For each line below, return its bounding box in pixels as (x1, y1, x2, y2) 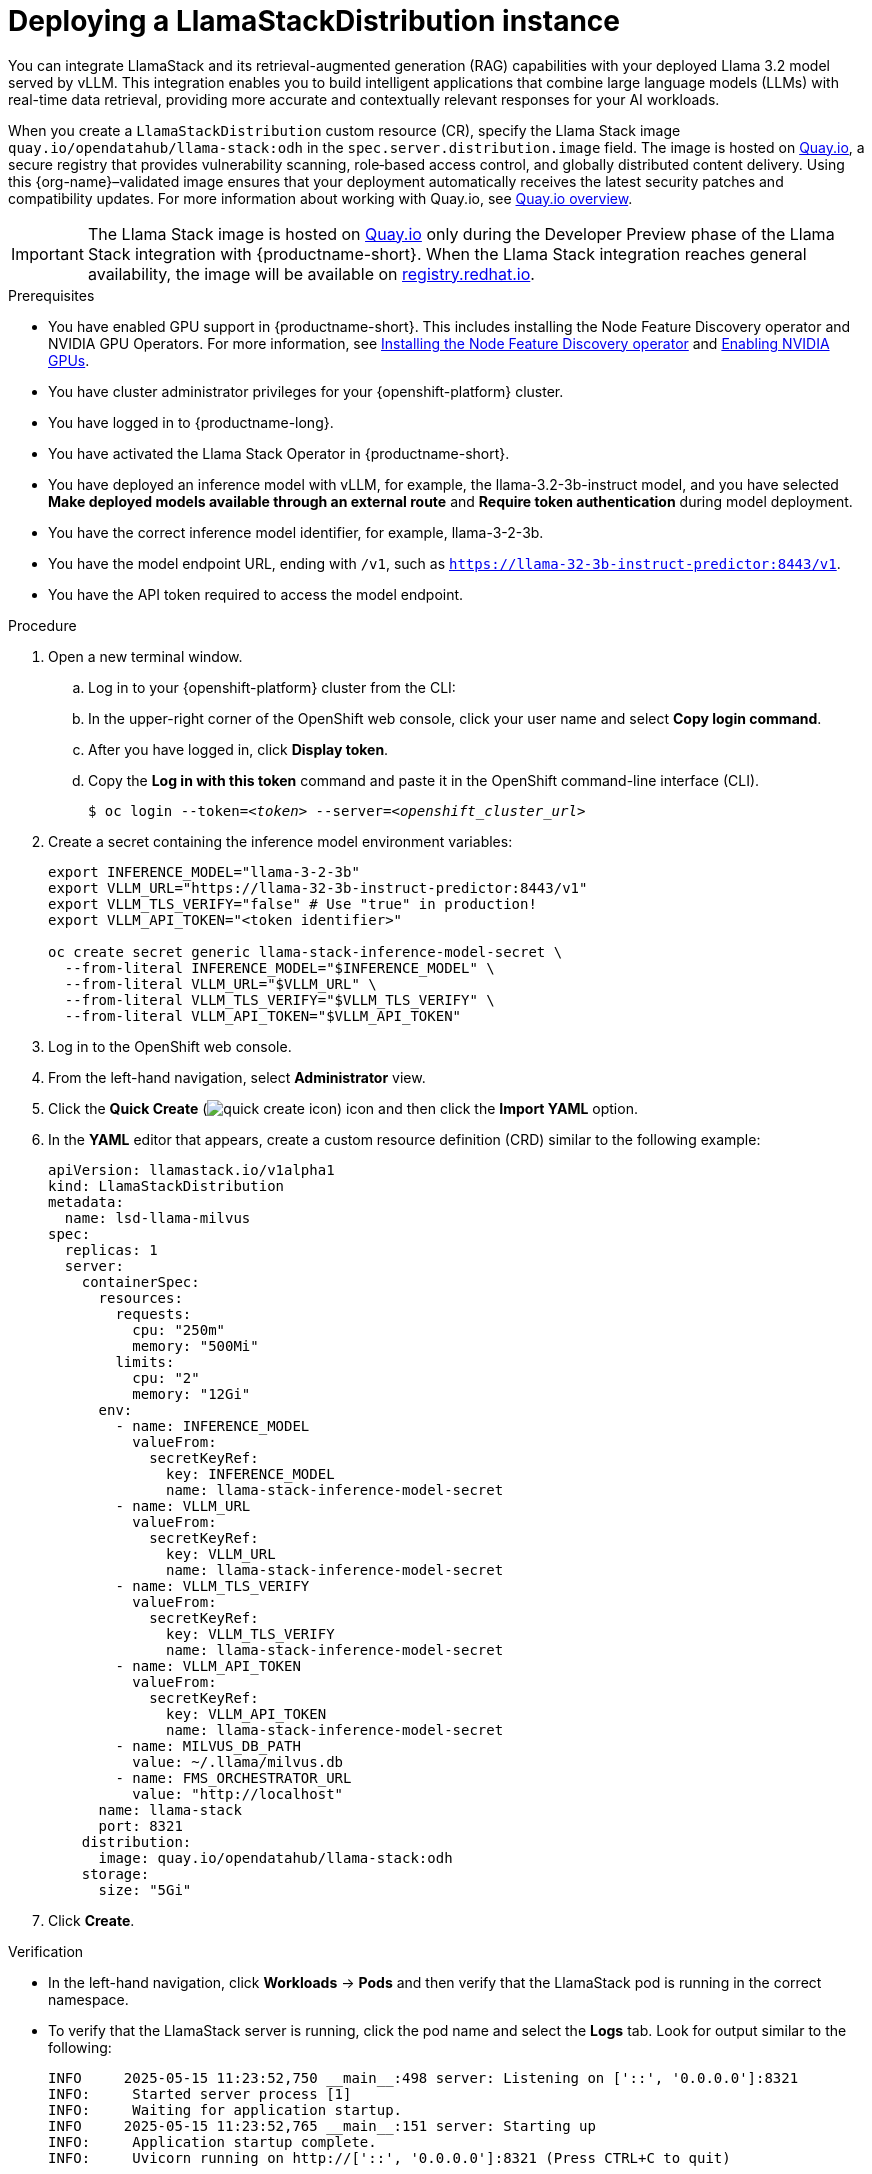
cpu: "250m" (132, 1321, 226, 1338)
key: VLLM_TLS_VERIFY (166, 1625, 335, 1642)
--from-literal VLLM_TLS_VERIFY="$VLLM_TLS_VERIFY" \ (64, 991, 495, 1008)
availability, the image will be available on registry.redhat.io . (87, 263, 535, 284)
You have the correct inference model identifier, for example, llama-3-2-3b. (48, 523, 544, 541)
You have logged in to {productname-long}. (48, 413, 334, 431)
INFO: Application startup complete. (48, 2133, 377, 2150)
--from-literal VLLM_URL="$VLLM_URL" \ (64, 975, 377, 992)
